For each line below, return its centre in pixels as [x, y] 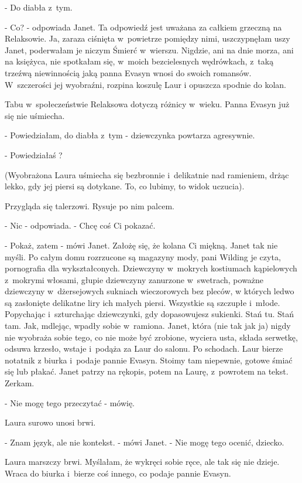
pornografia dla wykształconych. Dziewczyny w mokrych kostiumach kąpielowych [151, 268]
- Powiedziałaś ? [34, 154]
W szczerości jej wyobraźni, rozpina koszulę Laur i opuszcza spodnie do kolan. [145, 84]
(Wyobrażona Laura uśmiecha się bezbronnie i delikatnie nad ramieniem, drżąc [147, 174]
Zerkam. [20, 383]
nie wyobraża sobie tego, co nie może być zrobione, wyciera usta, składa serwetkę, [151, 337]
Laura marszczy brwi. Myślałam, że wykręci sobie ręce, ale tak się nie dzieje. [142, 462]
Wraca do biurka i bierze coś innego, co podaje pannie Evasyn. [118, 473]
